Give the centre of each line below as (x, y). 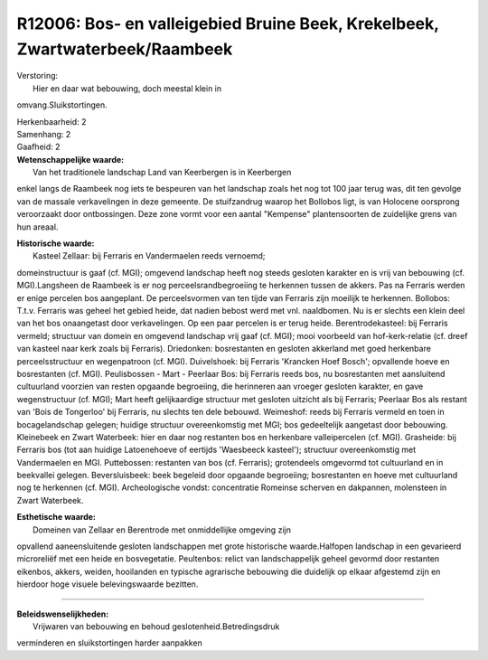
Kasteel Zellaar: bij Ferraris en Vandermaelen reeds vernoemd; (149, 256)
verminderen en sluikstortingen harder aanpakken (109, 643)
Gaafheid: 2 (38, 147)
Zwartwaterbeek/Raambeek (125, 49)
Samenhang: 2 (44, 134)
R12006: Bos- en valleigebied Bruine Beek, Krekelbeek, (228, 24)
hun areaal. (38, 227)
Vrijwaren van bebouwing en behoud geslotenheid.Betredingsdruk (156, 626)
